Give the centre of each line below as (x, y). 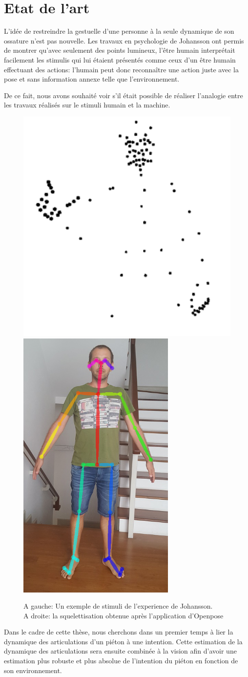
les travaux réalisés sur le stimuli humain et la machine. (87, 105)
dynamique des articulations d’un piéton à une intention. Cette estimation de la (123, 641)
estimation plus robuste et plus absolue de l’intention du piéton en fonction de (121, 661)
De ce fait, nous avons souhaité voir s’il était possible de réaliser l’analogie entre (124, 95)
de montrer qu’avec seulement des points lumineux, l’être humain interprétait (120, 50)
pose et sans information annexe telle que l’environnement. (92, 79)
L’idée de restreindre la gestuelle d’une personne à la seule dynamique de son (119, 31)
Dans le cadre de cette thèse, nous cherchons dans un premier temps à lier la (119, 632)
